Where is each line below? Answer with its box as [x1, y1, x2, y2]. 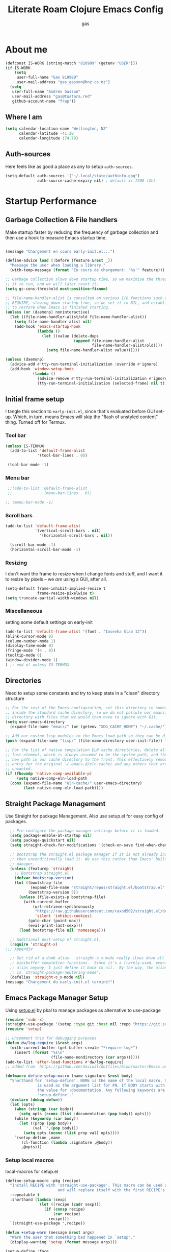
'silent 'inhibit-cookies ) [35, 913, 93, 919]
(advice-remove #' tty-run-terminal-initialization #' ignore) [37, 376, 169, 381]
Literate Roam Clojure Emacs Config [7, 4, 164, 15]
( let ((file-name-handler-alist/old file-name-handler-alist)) [10, 315, 147, 320]
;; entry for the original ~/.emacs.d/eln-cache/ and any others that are [5, 762, 167, 767]
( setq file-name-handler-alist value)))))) [46, 348, 140, 353]
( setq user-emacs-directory [5, 719, 65, 725]
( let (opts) [10, 1102, 36, 1107]
